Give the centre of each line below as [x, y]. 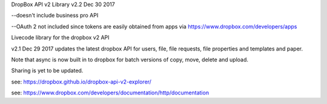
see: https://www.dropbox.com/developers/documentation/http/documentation [110, 93]
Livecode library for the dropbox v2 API [60, 38]
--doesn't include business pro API [55, 16]
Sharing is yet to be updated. [47, 71]
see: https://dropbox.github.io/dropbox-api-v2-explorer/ [81, 82]
